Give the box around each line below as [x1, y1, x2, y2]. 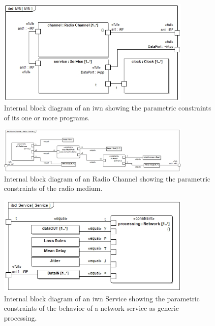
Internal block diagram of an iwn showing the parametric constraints [4, 103, 212, 113]
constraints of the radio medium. [4, 183, 103, 193]
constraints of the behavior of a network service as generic [4, 303, 179, 313]
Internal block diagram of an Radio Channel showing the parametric [4, 173, 211, 183]
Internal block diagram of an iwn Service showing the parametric [4, 293, 200, 303]
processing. [4, 313, 37, 323]
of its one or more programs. [4, 112, 90, 122]
